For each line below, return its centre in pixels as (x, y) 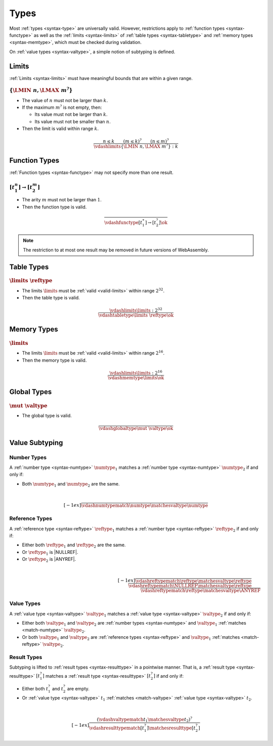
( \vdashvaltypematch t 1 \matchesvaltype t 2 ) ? (145, 719)
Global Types (31, 392)
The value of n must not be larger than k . (65, 100)
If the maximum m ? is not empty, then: (62, 107)
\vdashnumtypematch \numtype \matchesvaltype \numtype (145, 506)
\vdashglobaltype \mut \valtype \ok (136, 428)
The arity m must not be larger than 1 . (62, 200)
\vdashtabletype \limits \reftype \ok (136, 315)
